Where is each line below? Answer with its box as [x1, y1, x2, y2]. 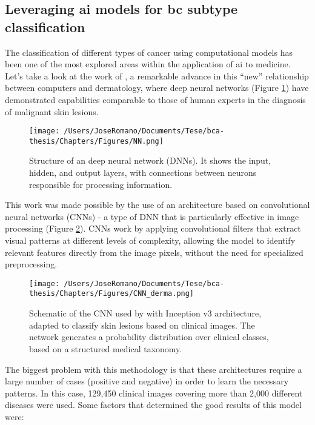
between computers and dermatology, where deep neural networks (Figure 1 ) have [5, 81, 309, 94]
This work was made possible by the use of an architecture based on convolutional [5, 198, 310, 211]
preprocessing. [5, 258, 58, 270]
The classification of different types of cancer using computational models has [5, 45, 293, 58]
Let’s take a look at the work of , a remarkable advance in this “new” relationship [5, 69, 309, 82]
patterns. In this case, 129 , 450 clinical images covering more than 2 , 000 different [5, 386, 303, 399]
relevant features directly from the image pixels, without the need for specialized [5, 246, 303, 258]
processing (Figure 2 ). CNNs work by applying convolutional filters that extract [5, 222, 301, 235]
